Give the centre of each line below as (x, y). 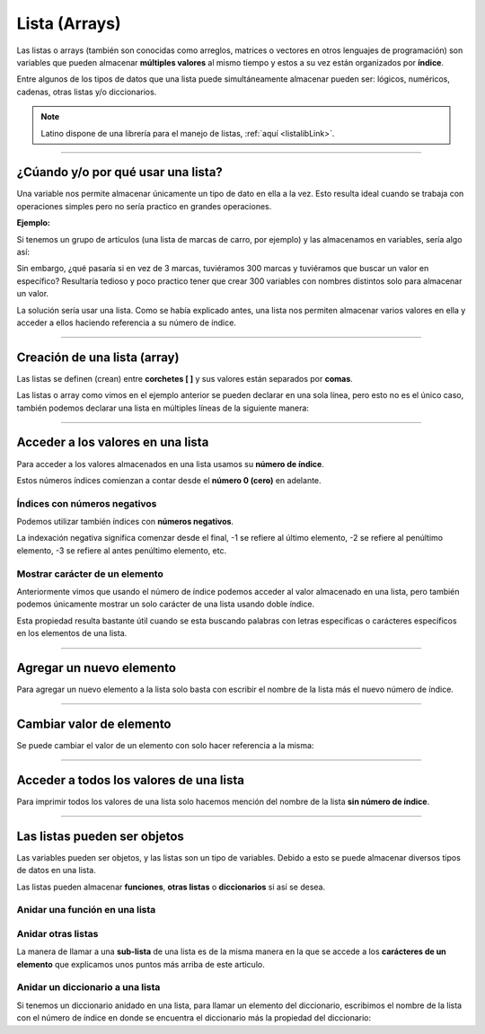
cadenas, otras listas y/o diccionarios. (87, 92)
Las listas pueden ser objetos (100, 836)
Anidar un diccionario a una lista (88, 987)
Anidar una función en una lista (86, 910)
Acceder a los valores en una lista (113, 442)
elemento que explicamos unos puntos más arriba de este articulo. (141, 964)
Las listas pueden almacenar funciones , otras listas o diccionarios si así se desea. (171, 887)
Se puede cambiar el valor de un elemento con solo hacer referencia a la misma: (165, 745)
